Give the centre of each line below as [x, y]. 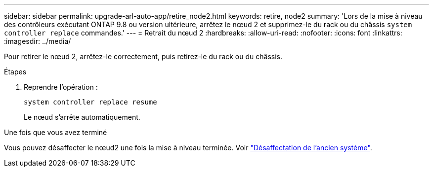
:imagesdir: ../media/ [38, 41]
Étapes [15, 72]
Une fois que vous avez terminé [56, 132]
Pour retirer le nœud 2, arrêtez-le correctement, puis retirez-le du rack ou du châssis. [143, 56]
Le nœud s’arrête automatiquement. [82, 117]
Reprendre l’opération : [61, 87]
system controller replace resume [90, 102]
